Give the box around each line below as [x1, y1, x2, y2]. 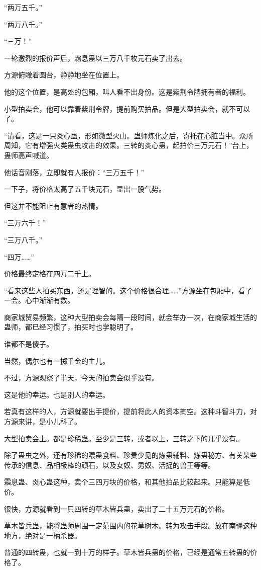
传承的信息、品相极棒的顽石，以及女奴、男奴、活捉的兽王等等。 [4, 459, 215, 470]
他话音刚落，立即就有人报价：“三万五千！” [4, 167, 145, 177]
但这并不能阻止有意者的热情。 [4, 200, 102, 211]
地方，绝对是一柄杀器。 [4, 530, 81, 540]
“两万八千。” [4, 19, 43, 29]
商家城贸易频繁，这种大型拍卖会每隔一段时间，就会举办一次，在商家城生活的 [4, 311, 257, 322]
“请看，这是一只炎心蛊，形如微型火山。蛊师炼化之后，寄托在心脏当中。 [4, 130, 239, 140]
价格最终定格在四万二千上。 [4, 268, 95, 279]
